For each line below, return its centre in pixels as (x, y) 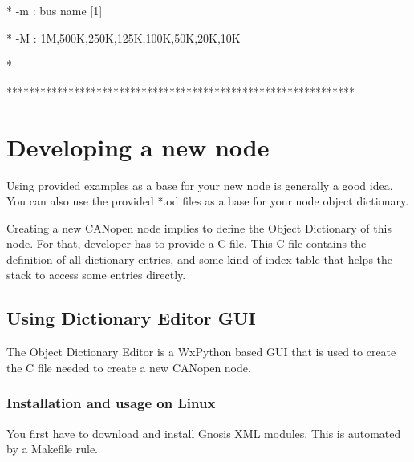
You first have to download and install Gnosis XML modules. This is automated (204, 433)
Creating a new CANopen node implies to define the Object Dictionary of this (199, 227)
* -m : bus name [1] (55, 10)
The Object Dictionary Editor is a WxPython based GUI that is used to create (201, 352)
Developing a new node (138, 146)
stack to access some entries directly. (96, 275)
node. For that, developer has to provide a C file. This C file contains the (187, 243)
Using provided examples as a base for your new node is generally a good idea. (200, 185)
